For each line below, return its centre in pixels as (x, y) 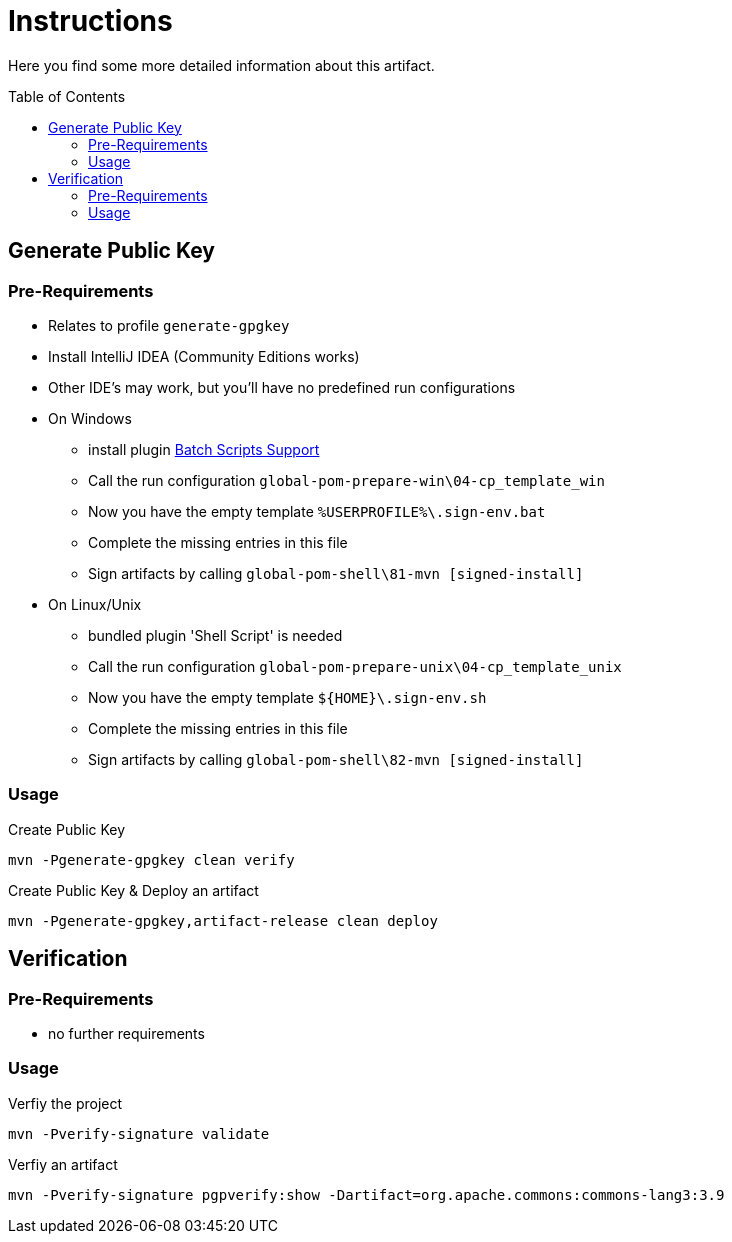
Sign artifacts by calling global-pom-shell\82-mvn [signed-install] (336, 759)
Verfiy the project (65, 1103)
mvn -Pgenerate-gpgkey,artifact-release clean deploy (223, 920)
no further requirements (126, 1033)
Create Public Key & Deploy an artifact (133, 890)
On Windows (90, 418)
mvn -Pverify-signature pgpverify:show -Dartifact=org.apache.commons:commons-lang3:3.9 (366, 1194)
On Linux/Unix (95, 604)
